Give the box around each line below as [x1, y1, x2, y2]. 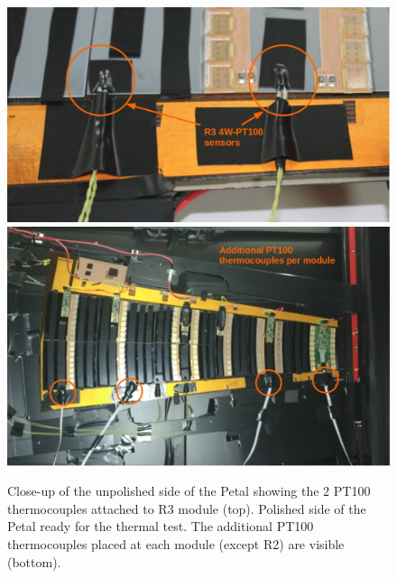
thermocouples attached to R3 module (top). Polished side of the [7, 499, 366, 517]
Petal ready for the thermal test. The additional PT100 [7, 517, 314, 536]
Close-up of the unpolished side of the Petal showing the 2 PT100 [7, 481, 371, 500]
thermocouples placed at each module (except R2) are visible [7, 535, 345, 554]
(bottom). [7, 552, 61, 571]
